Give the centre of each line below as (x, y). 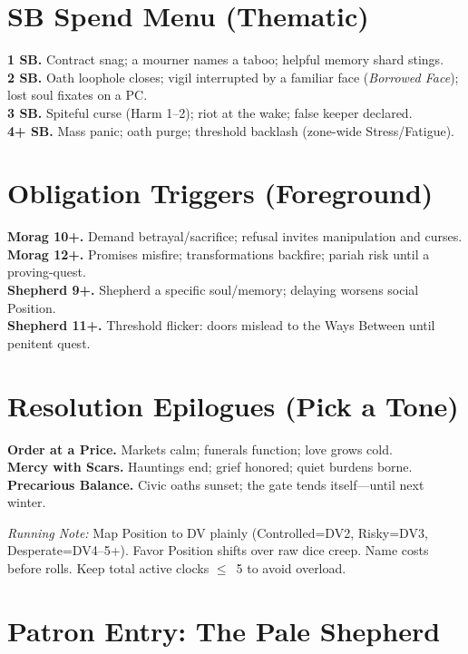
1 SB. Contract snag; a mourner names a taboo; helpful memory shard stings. (226, 59)
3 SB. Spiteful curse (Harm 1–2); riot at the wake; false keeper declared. (210, 112)
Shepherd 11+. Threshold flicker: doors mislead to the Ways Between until (221, 325)
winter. (27, 502)
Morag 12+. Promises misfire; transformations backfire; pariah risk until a (219, 254)
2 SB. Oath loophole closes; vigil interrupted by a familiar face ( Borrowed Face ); (233, 77)
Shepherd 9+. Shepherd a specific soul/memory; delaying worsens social (213, 289)
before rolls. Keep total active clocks (108, 568)
